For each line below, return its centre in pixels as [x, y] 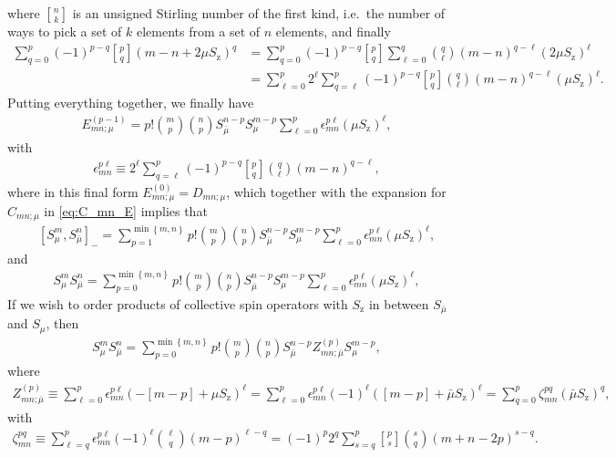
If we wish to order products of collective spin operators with [178, 303]
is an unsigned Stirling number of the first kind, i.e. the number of [259, 13]
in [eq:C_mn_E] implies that [126, 211]
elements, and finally [333, 31]
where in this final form [73, 191]
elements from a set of [198, 31]
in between [399, 303]
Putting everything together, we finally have [131, 103]
